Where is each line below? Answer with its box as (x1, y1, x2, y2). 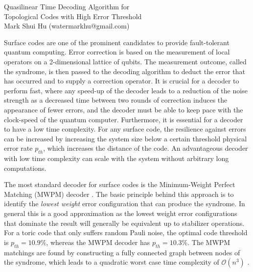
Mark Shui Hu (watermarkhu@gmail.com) (4, 21, 130, 31)
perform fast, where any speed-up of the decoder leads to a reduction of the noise (4, 85, 248, 95)
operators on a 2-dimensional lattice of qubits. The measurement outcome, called (4, 56, 247, 66)
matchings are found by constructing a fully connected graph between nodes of (4, 247, 240, 257)
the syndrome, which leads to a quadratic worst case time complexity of (4, 257, 219, 267)
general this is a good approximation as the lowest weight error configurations (4, 208, 237, 218)
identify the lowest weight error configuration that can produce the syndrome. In (4, 198, 245, 209)
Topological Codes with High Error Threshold (4, 11, 142, 21)
